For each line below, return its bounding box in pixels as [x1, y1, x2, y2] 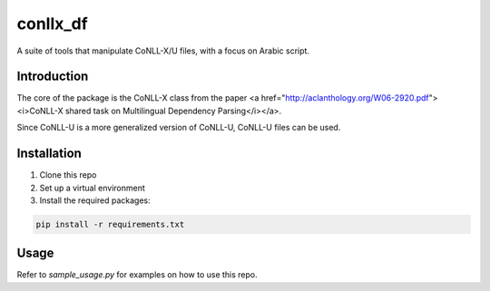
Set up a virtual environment [39, 182, 145, 193]
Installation [16, 146, 82, 161]
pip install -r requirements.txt [35, 218, 185, 229]
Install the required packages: [39, 195, 152, 206]
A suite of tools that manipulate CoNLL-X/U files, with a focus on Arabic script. [16, 45, 310, 56]
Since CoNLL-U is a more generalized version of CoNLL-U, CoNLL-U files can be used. [16, 122, 341, 133]
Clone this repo [39, 170, 97, 180]
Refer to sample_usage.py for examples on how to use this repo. [16, 269, 258, 280]
